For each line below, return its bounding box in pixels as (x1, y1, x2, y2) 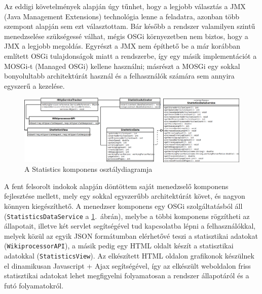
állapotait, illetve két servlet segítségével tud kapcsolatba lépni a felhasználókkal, (4, 220, 256, 231)
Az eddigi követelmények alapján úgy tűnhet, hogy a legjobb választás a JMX (4, 1, 246, 11)
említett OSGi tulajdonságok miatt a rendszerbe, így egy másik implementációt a (4, 50, 257, 61)
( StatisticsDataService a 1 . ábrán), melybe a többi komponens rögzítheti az (4, 210, 250, 221)
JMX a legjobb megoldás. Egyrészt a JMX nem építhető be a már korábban (4, 41, 240, 51)
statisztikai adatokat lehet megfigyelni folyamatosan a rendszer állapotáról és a (4, 270, 249, 281)
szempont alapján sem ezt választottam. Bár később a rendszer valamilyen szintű (4, 21, 255, 31)
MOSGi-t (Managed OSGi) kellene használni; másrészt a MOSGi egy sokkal (4, 60, 240, 71)
